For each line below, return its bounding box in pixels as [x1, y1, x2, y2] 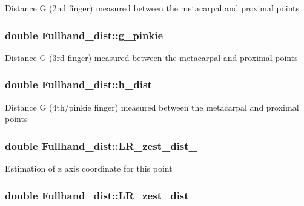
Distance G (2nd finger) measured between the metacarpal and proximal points [5, 2, 300, 14]
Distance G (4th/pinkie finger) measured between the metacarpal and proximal [5, 100, 299, 113]
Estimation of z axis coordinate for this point [5, 162, 173, 175]
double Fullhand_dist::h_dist [5, 77, 152, 92]
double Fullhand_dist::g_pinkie [5, 27, 164, 42]
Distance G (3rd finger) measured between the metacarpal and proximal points [5, 51, 298, 63]
